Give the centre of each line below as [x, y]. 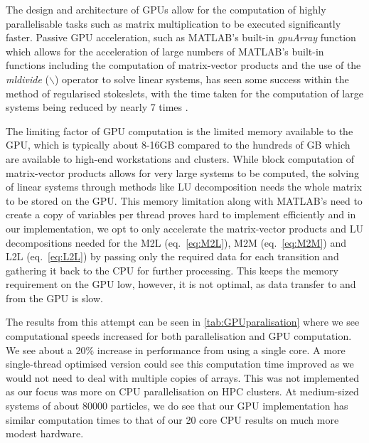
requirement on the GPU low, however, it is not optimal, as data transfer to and [181, 284]
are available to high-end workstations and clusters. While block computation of [180, 158]
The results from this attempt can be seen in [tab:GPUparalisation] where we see [183, 322]
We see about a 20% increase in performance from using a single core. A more [176, 349]
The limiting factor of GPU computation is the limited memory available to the [180, 130]
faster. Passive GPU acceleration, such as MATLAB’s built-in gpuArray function [181, 37]
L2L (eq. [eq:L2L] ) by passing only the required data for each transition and [172, 256]
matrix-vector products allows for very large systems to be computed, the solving [182, 172]
